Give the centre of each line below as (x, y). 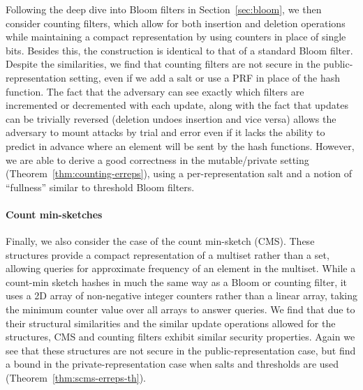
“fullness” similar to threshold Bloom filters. (100, 187)
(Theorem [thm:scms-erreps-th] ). (76, 378)
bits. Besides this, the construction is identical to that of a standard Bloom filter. (179, 50)
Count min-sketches (54, 214)
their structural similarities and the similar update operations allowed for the (171, 323)
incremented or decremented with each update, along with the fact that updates (177, 105)
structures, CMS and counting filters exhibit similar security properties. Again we (180, 337)
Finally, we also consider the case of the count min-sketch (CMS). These (160, 241)
